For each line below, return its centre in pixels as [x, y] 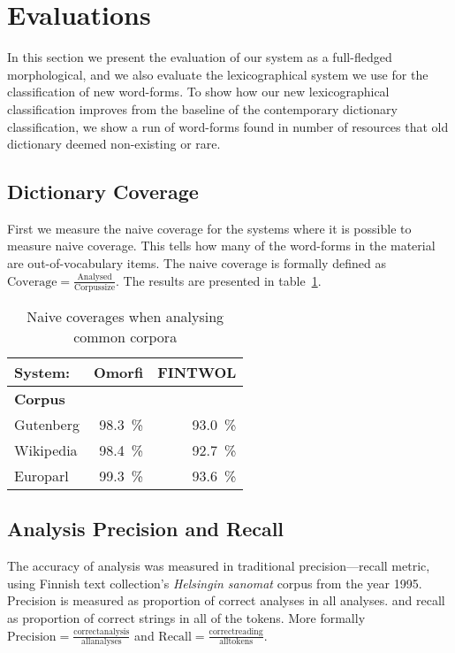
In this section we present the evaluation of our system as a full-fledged [200, 57]
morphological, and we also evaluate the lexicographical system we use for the [218, 74]
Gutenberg [47, 424]
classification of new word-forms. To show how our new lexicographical [198, 92]
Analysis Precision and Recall [146, 529]
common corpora [125, 336]
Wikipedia [46, 449]
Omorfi [118, 372]
